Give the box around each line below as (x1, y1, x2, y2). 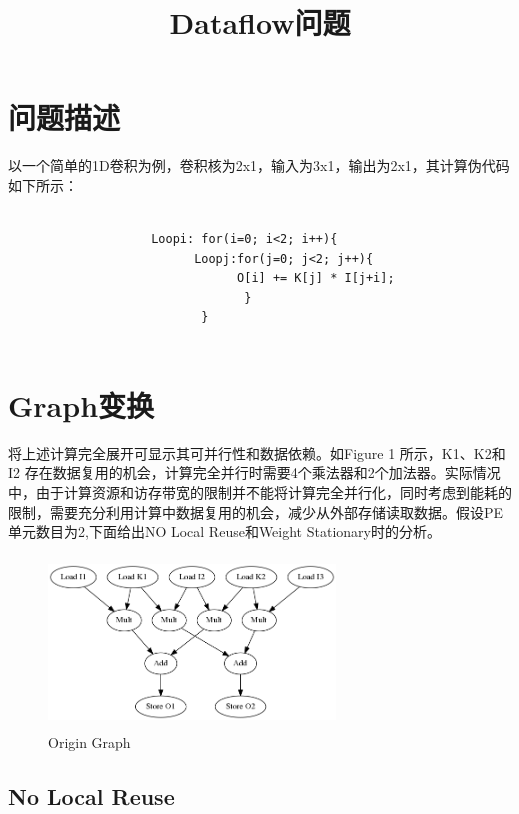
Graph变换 (8, 384, 155, 425)
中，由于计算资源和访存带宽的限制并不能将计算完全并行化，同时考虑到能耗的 (8, 481, 512, 502)
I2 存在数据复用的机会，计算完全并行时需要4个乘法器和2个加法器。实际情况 (8, 462, 501, 483)
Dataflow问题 (169, 2, 351, 43)
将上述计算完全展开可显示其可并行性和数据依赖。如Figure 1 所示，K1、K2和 (8, 442, 506, 463)
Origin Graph (48, 732, 131, 753)
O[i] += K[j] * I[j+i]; (237, 271, 395, 286)
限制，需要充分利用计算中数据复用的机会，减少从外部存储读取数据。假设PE (8, 501, 504, 522)
